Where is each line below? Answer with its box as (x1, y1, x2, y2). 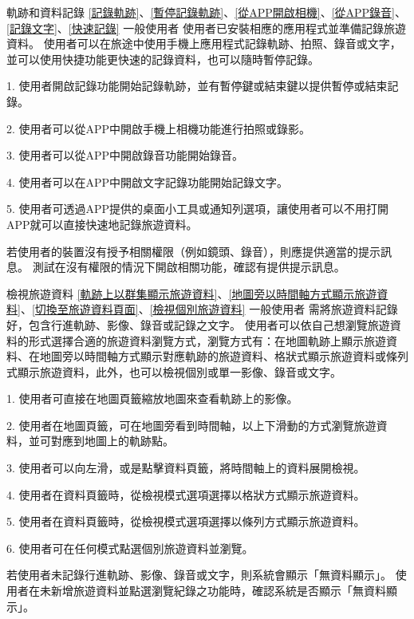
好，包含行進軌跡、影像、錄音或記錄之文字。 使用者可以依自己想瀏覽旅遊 (6, 316, 390, 333)
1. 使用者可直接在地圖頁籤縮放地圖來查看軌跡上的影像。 (6, 390, 298, 407)
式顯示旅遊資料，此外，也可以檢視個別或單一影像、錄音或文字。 (6, 363, 341, 380)
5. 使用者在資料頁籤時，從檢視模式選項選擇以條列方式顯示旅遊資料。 (6, 513, 365, 530)
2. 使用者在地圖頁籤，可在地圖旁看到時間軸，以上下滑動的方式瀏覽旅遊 (6, 416, 377, 433)
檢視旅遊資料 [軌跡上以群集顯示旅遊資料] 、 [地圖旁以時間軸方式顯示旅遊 (6, 285, 377, 302)
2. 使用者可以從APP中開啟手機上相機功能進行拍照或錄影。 (6, 120, 311, 136)
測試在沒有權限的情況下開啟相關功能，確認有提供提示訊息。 (32, 258, 345, 275)
